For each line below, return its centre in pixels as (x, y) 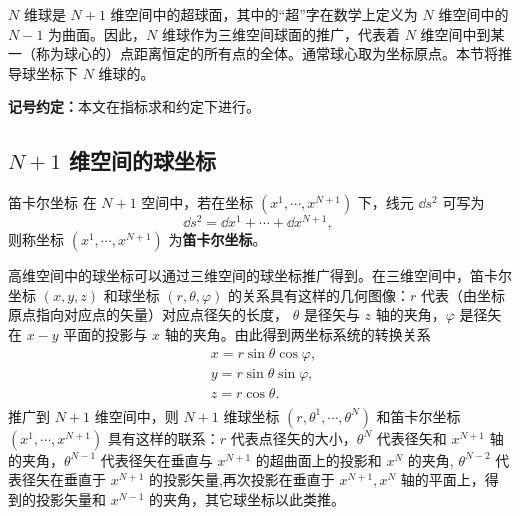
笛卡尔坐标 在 (52, 202)
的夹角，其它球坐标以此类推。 (246, 498)
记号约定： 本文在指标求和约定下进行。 (134, 106)
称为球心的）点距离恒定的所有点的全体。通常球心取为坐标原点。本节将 (266, 53)
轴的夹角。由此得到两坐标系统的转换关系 (297, 334)
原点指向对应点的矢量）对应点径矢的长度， (148, 314)
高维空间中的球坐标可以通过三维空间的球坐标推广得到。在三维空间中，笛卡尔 (260, 275)
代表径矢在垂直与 (156, 459)
